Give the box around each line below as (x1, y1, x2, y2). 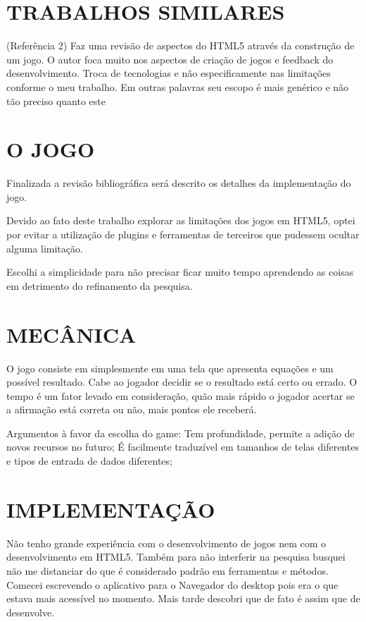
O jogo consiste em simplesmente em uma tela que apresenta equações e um (6, 360, 334, 375)
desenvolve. (6, 604, 55, 619)
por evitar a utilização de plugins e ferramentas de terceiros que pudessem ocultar (6, 227, 360, 241)
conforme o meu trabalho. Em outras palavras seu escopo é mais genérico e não (6, 79, 349, 94)
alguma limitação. (6, 240, 83, 255)
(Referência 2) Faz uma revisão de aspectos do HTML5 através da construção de (6, 38, 355, 53)
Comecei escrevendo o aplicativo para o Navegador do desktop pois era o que (6, 577, 339, 592)
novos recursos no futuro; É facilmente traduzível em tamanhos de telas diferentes (6, 439, 359, 454)
